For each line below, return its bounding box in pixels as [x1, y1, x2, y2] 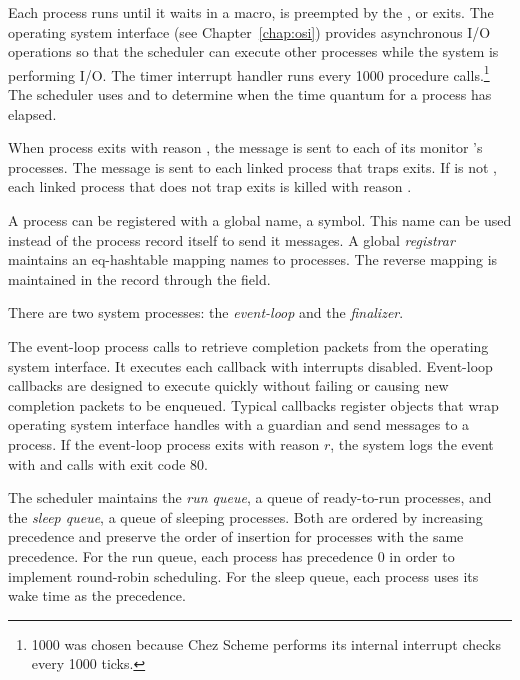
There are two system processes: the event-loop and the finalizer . [8, 302, 404, 323]
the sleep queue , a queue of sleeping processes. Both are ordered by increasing [8, 506, 483, 527]
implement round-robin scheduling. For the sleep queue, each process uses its [8, 565, 479, 586]
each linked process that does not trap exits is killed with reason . [8, 176, 412, 197]
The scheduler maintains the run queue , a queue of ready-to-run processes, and [8, 487, 492, 508]
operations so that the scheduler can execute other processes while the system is [8, 41, 499, 62]
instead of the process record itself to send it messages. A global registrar [8, 229, 455, 250]
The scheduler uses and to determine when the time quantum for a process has [8, 84, 492, 105]
